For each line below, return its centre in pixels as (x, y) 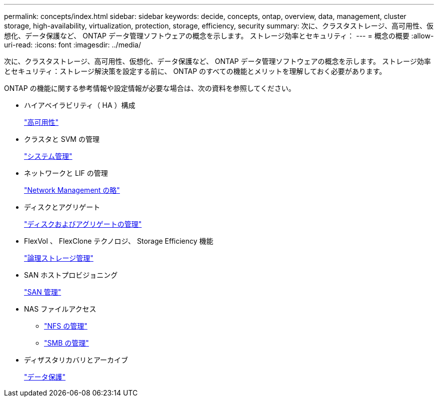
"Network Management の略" (72, 190)
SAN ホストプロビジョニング (71, 275)
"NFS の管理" (66, 326)
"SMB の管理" (66, 343)
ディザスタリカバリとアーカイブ (76, 360)
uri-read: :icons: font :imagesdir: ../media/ (72, 45)
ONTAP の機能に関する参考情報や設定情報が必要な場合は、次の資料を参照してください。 (150, 88)
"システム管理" (48, 156)
